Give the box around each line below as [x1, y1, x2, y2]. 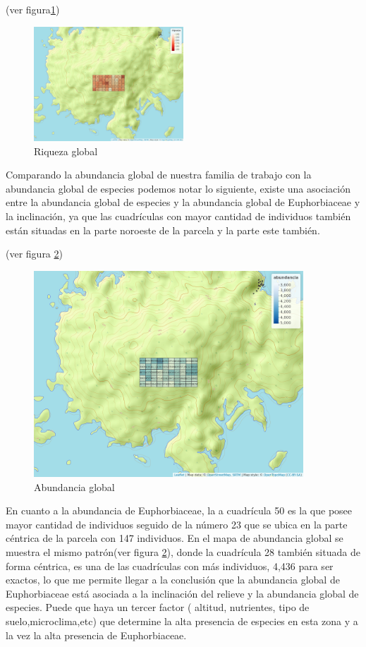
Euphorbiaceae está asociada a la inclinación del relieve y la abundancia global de [6, 586, 359, 600]
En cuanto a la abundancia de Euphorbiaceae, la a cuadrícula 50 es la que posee [6, 503, 353, 518]
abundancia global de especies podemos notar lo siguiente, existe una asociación [6, 181, 350, 195]
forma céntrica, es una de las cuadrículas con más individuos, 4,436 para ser [6, 558, 334, 573]
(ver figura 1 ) [6, 2, 60, 16]
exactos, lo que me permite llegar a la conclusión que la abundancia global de [6, 572, 340, 587]
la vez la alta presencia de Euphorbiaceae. [6, 627, 187, 642]
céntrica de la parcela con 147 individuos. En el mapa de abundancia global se [6, 531, 343, 545]
